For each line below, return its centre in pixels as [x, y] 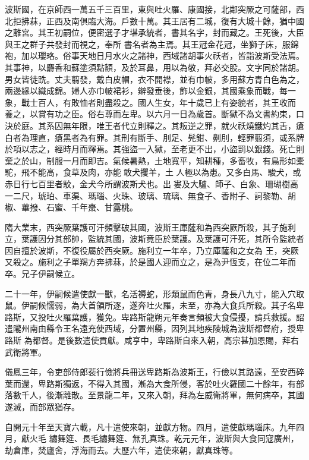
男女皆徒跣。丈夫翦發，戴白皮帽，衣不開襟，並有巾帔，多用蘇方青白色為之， [154, 79]
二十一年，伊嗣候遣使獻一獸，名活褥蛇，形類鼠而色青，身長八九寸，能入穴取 [154, 293]
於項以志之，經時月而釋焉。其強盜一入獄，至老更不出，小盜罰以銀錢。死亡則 [154, 149]
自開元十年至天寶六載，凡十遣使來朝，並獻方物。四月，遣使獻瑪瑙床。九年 [150, 426]
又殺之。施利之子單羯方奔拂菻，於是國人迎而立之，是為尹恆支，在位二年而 [150, 262]
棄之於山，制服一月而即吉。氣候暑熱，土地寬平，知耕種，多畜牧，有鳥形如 [150, 160]
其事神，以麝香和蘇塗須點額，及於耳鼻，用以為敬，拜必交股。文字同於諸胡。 [154, 67]
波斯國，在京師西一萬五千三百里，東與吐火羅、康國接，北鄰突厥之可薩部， [150, 9]
